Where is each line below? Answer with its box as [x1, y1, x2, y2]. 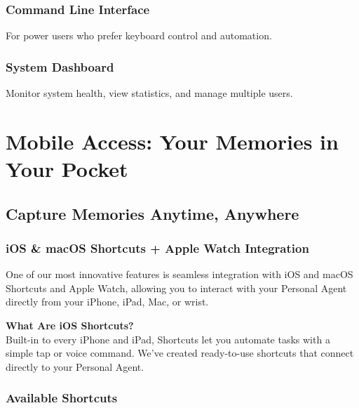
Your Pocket [6, 154, 128, 183]
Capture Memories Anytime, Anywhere [6, 202, 299, 224]
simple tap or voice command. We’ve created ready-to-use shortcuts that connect [6, 346, 354, 360]
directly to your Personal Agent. [6, 359, 144, 374]
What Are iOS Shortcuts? [6, 317, 134, 332]
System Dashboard [6, 58, 114, 75]
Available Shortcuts [6, 389, 118, 407]
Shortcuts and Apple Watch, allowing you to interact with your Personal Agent [6, 280, 347, 295]
